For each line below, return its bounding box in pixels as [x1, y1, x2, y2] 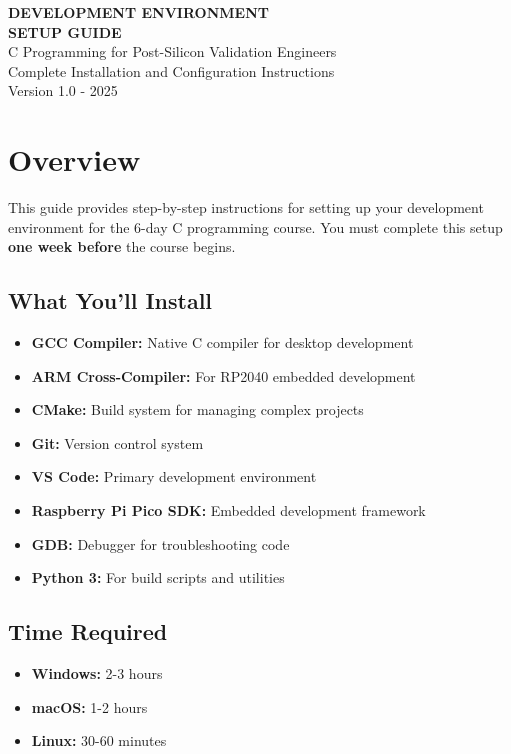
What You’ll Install [8, 285, 213, 316]
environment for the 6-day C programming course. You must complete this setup [8, 216, 503, 237]
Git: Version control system [31, 432, 204, 453]
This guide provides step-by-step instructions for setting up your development [8, 197, 484, 218]
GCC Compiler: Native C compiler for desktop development [31, 332, 414, 353]
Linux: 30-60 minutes [31, 730, 167, 751]
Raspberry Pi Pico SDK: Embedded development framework [31, 500, 426, 521]
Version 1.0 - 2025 [8, 80, 118, 101]
